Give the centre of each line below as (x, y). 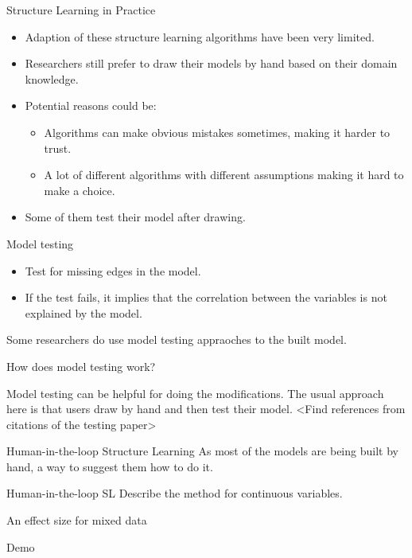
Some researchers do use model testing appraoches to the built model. (177, 339)
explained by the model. (84, 312)
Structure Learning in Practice (81, 10)
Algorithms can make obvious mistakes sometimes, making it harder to (217, 132)
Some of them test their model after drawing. (135, 217)
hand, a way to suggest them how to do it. (110, 466)
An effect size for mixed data (77, 520)
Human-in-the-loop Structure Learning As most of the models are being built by (202, 451)
